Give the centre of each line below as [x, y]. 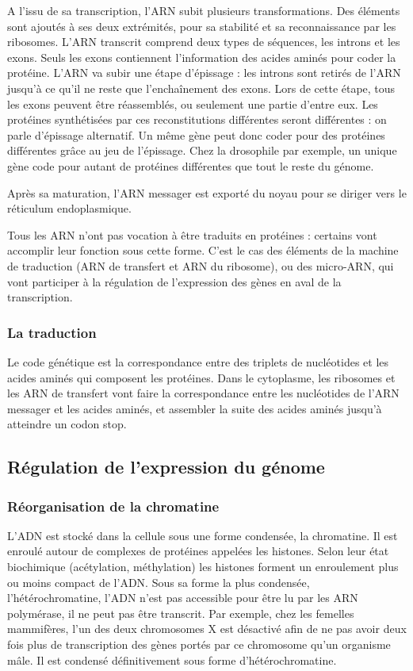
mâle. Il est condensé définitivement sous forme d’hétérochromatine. [172, 659]
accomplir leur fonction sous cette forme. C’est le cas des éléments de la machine [203, 250]
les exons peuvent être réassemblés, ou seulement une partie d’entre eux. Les [193, 104]
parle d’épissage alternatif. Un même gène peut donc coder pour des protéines [196, 134]
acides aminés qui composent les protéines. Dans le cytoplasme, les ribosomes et [201, 377]
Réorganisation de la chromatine [113, 506]
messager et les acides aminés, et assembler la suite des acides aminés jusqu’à [195, 408]
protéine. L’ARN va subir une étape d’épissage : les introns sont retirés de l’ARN [204, 73]
